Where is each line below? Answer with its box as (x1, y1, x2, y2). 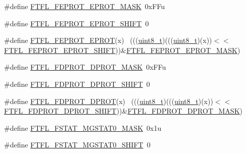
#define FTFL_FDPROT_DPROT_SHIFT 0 (4, 78, 150, 89)
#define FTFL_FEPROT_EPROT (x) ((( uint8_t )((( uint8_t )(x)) (4, 35, 212, 45)
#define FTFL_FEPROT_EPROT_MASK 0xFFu (4, 1, 165, 11)
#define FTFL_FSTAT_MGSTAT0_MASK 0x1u (4, 122, 162, 133)
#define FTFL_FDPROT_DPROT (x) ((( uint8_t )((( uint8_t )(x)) (4, 95, 213, 106)
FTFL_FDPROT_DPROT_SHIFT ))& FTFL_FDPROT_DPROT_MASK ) (4, 106, 242, 116)
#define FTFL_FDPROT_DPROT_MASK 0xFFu (4, 62, 166, 72)
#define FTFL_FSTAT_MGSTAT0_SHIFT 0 (4, 139, 151, 150)
